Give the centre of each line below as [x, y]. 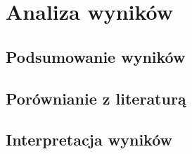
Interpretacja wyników [89, 140]
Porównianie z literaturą [96, 98]
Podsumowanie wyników [96, 56]
